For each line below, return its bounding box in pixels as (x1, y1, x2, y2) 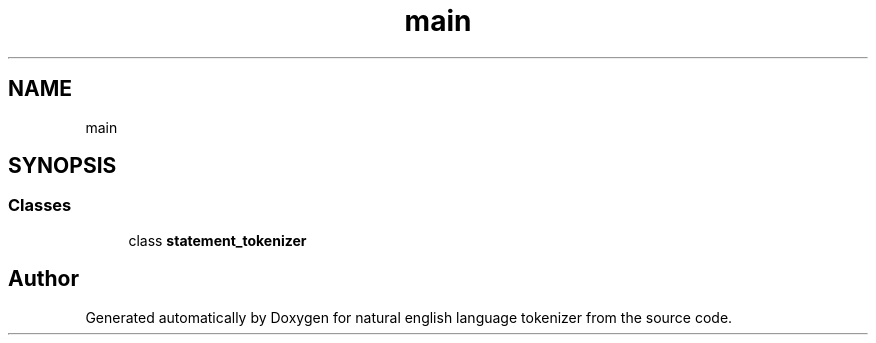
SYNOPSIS (8, 153, 117, 179)
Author (8, 266, 79, 292)
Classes (8, 195, 72, 216)
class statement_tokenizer (128, 231, 307, 249)
